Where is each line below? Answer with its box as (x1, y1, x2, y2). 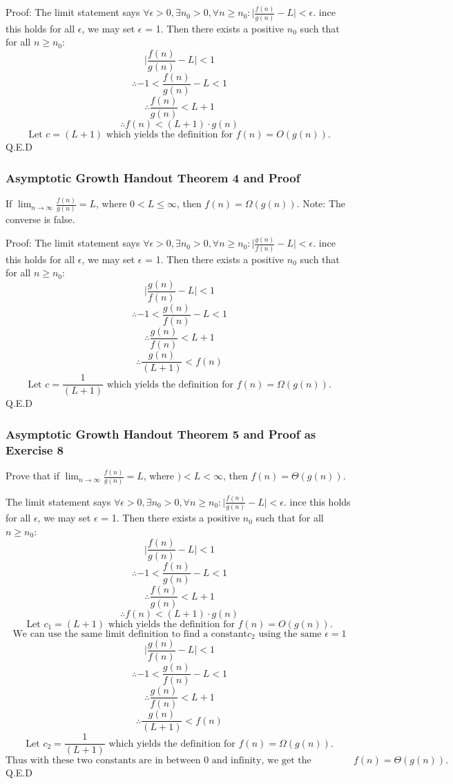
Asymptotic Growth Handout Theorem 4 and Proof (6, 169, 300, 186)
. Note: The (296, 196, 345, 211)
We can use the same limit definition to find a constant (12, 629, 248, 639)
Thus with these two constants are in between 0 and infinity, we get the (6, 756, 311, 766)
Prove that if (6, 468, 60, 483)
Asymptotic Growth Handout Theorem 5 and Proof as (6, 425, 316, 442)
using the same (258, 629, 322, 639)
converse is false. (6, 212, 75, 227)
